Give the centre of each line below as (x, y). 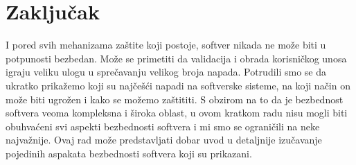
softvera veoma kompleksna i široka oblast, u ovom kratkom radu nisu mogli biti (177, 113)
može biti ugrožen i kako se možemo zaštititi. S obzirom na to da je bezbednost (175, 99)
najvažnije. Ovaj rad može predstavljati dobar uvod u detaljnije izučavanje (164, 140)
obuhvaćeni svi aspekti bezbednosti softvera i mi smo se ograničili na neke (163, 126)
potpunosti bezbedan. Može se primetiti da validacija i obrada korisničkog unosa (176, 58)
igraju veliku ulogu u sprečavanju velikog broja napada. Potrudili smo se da (166, 72)
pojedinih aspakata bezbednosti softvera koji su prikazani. (129, 153)
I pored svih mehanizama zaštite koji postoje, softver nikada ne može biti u (166, 45)
